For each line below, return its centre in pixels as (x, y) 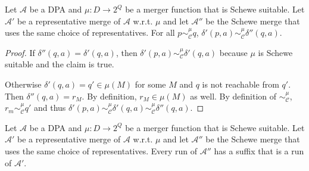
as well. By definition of (233, 96)
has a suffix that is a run (259, 150)
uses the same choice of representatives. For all (90, 32)
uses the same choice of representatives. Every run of (101, 150)
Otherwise (23, 84)
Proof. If (20, 52)
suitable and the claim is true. (60, 64)
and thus (50, 108)
